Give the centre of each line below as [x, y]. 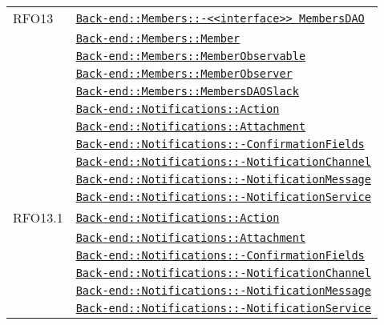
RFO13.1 [38, 217]
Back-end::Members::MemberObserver [184, 74]
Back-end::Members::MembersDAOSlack [187, 91]
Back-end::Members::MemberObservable [191, 56]
